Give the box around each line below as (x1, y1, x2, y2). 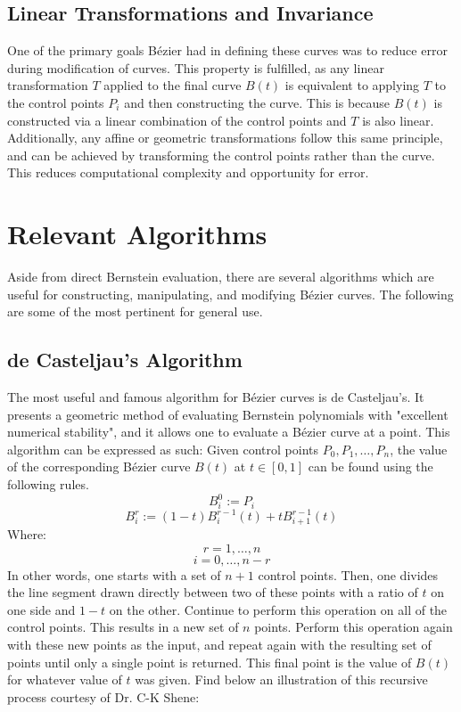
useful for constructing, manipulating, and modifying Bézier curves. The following (7, 284, 454, 303)
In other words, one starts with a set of (7, 565, 221, 584)
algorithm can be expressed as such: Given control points (7, 439, 319, 458)
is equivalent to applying (284, 76, 420, 94)
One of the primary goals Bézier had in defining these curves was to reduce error (7, 41, 448, 60)
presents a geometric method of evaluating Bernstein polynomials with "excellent (7, 405, 449, 423)
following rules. (7, 475, 89, 494)
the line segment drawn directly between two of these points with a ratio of (7, 583, 418, 602)
